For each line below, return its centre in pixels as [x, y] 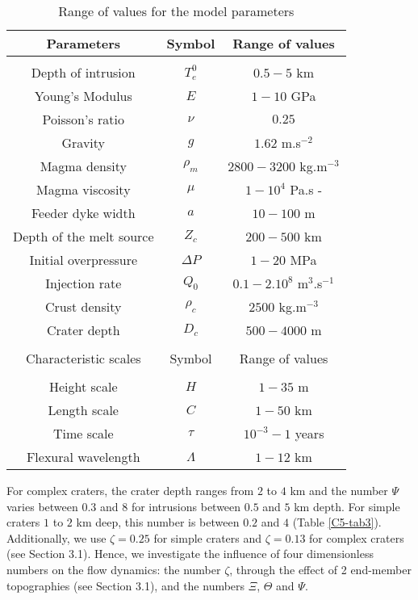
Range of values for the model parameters [176, 11]
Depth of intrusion [83, 72]
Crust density [84, 306]
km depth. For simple [347, 506]
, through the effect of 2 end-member [320, 569]
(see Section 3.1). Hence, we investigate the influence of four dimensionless [190, 554]
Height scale [84, 386]
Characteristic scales [84, 358]
